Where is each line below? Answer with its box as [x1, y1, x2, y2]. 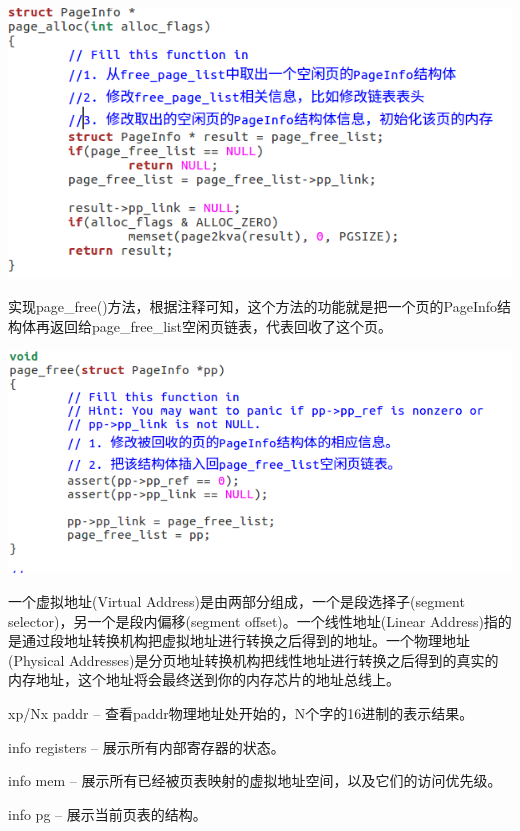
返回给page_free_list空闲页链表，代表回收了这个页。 [49, 315, 392, 336]
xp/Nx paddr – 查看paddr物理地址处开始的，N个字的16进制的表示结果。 [8, 702, 474, 723]
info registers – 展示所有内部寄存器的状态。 [8, 736, 285, 757]
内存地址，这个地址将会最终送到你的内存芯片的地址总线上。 [8, 669, 400, 690]
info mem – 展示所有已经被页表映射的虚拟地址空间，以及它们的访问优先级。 [8, 770, 502, 791]
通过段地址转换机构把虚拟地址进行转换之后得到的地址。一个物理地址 [21, 630, 470, 651]
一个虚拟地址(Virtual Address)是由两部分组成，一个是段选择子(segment [8, 591, 465, 612]
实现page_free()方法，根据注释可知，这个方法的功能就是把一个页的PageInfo [8, 296, 498, 317]
